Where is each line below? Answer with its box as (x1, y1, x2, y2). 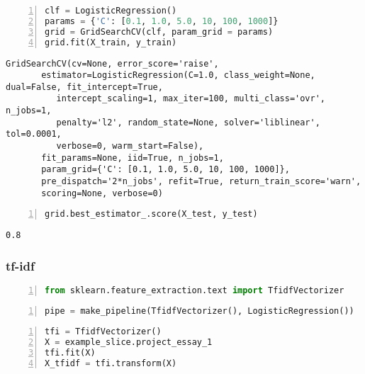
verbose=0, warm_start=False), (56, 141, 204, 152)
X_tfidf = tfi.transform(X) (45, 358, 177, 368)
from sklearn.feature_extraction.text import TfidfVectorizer (45, 285, 344, 296)
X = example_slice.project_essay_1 (45, 336, 213, 347)
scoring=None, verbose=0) (41, 188, 163, 198)
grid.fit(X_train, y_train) (45, 37, 177, 47)
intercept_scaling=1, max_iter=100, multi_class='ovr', (56, 93, 326, 104)
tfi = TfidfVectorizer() (45, 326, 162, 336)
